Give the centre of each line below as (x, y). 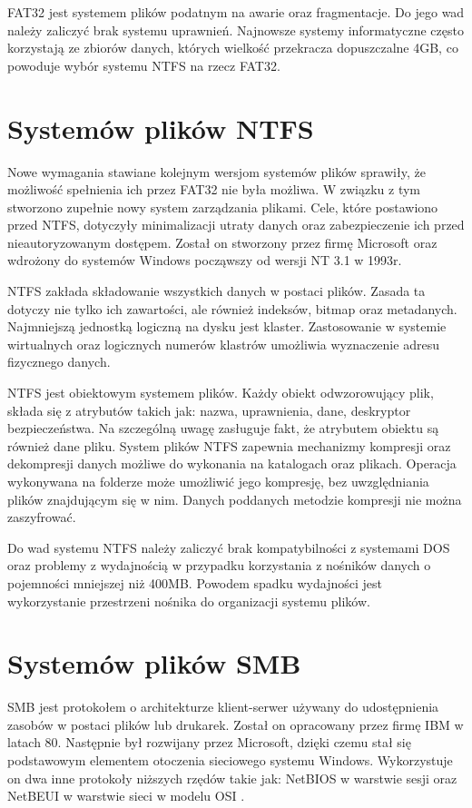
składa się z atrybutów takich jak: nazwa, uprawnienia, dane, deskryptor (209, 410)
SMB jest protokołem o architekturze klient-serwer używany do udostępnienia (223, 707)
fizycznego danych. (59, 362)
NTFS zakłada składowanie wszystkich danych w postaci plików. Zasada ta (216, 291)
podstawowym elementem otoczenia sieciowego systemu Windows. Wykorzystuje (230, 760)
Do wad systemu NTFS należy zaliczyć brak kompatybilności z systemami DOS (229, 547)
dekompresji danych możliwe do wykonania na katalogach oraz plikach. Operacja (232, 463)
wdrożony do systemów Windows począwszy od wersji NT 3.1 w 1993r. (205, 260)
